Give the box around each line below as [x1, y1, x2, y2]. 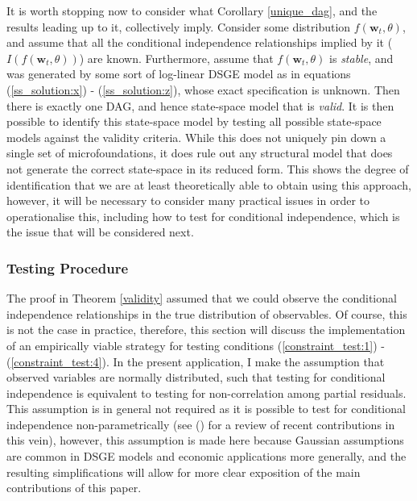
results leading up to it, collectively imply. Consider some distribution [6, 18, 351, 35]
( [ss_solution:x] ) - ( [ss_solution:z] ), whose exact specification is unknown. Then [6, 81, 400, 98]
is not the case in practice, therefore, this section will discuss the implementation [6, 321, 406, 338]
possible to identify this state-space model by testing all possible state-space [6, 113, 382, 130]
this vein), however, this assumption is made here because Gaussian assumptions [6, 432, 404, 449]
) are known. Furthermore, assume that [79, 49, 274, 66]
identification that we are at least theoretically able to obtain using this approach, [6, 176, 411, 193]
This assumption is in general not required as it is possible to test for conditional [6, 400, 406, 417]
